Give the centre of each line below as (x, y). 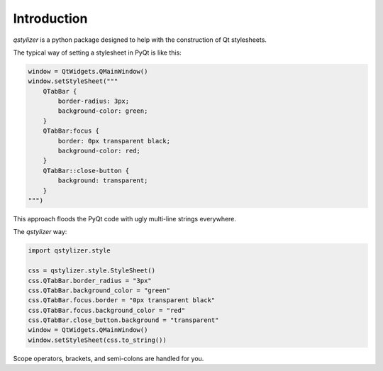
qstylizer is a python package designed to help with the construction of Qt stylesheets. (140, 40)
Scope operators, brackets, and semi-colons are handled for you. (109, 358)
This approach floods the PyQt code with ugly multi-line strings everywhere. (125, 218)
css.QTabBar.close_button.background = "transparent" (123, 320)
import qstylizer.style (70, 251)
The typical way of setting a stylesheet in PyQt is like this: (98, 52)
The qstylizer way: (40, 232)
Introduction (50, 18)
